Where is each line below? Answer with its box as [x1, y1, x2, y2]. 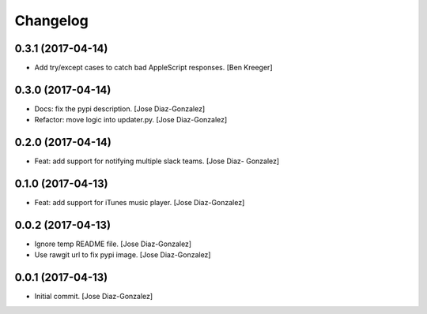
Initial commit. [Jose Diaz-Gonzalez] [34, 292, 153, 301]
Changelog [14, 12, 89, 29]
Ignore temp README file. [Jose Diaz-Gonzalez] [34, 239, 192, 249]
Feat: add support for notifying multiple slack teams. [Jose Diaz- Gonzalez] [34, 156, 280, 166]
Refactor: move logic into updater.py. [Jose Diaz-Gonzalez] [34, 115, 228, 125]
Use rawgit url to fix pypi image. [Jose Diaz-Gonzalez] [34, 250, 211, 260]
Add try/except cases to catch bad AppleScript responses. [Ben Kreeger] [34, 63, 273, 73]
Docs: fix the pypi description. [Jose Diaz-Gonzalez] [34, 103, 206, 114]
